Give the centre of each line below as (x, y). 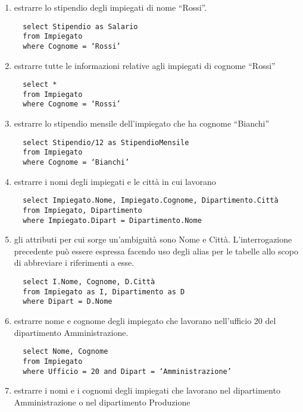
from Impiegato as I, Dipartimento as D (104, 292)
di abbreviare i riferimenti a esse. (74, 262)
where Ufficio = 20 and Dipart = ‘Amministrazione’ (127, 371)
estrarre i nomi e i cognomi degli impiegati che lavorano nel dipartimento (147, 390)
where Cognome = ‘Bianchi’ (76, 163)
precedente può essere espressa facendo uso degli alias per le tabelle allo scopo (156, 251)
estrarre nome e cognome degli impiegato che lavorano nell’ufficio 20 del (145, 320)
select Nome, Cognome (65, 352)
